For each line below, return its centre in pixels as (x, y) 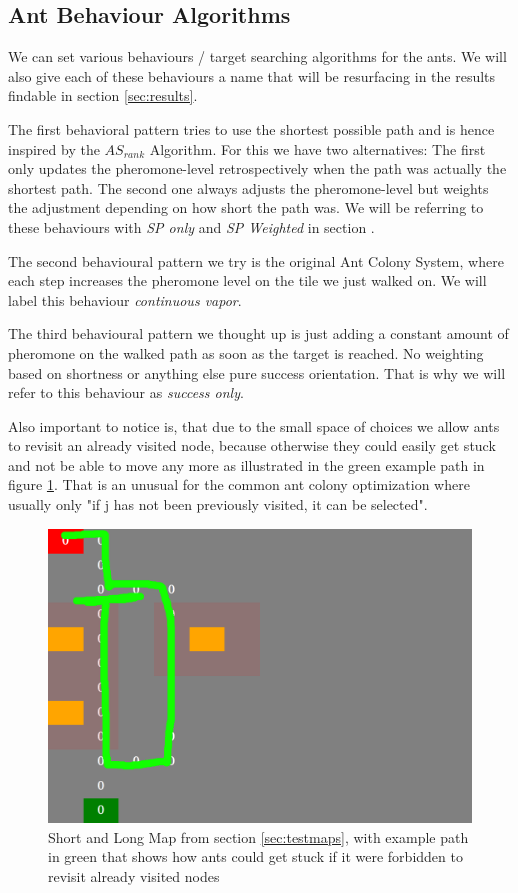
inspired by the (54, 148)
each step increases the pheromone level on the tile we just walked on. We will (247, 280)
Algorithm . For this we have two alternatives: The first (317, 148)
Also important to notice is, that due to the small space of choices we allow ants (254, 425)
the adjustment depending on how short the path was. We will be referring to (246, 207)
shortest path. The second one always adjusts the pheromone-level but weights (248, 187)
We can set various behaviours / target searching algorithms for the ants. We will (257, 56)
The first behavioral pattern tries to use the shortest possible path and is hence (251, 128)
